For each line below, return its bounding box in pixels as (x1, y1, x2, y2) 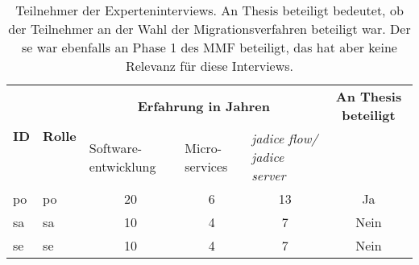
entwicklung (89, 156, 156, 176)
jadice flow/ (251, 129, 318, 147)
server (251, 166, 286, 184)
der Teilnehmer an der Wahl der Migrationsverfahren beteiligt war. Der (8, 19, 411, 38)
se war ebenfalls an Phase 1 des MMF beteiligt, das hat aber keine (22, 38, 397, 56)
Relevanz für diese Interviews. (125, 56, 294, 75)
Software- (89, 138, 143, 157)
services (185, 156, 228, 176)
